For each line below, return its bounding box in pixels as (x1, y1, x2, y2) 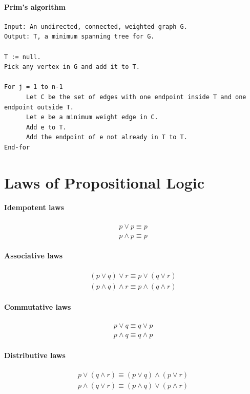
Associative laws (4, 250, 63, 261)
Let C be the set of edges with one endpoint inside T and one (26, 93, 246, 101)
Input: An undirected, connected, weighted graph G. (4, 23, 187, 30)
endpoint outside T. (4, 103, 74, 111)
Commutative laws (4, 302, 71, 312)
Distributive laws (4, 350, 66, 361)
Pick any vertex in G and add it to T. (4, 63, 140, 71)
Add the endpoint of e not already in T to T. (26, 134, 187, 141)
